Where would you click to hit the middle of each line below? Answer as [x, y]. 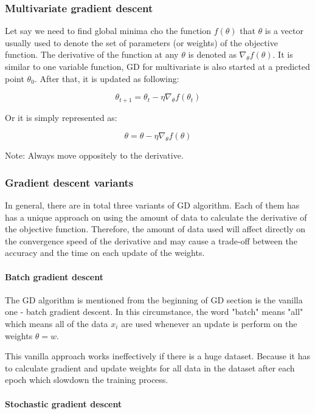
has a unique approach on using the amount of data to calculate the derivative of [156, 217]
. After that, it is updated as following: [107, 78]
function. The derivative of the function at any [92, 54]
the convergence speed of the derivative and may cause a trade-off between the [151, 240]
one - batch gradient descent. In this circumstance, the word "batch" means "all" [154, 312]
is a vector [284, 31]
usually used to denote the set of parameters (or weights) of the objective [141, 42]
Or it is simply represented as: [61, 117]
